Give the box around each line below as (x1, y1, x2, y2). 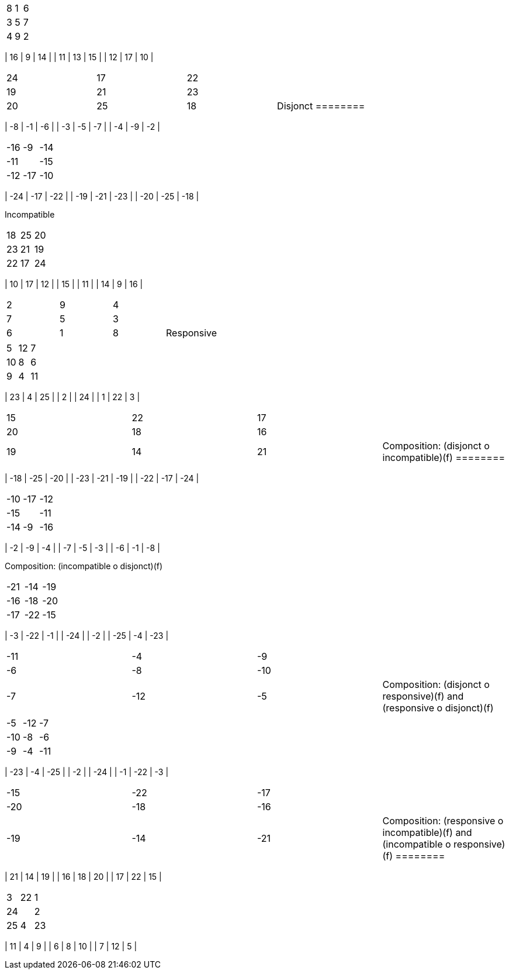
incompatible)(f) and (382, 827, 472, 838)
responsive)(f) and (382, 690, 464, 702)
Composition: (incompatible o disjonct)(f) (5, 561, 163, 571)
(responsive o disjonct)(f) (382, 702, 494, 714)
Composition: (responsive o (382, 815, 504, 827)
